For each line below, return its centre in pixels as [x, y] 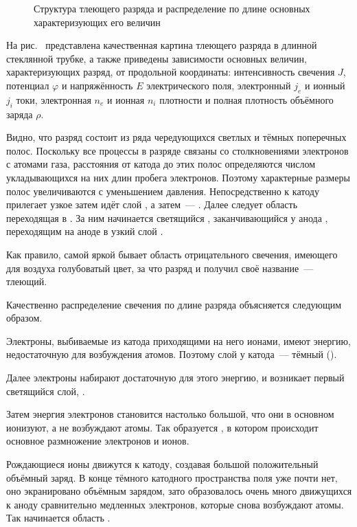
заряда [20, 114]
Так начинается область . [58, 518]
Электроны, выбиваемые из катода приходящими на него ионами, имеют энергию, [178, 340]
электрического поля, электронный [219, 85]
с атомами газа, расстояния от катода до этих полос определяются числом [161, 164]
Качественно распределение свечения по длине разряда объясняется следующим [174, 304]
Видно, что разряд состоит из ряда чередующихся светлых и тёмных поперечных [176, 137]
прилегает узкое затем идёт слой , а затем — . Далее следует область [152, 204]
